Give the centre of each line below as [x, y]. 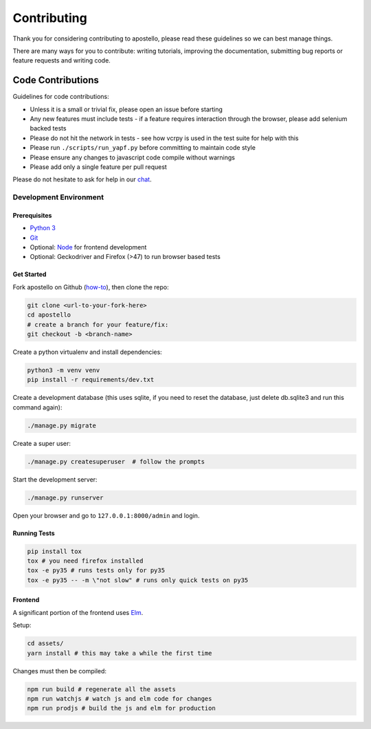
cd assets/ [45, 643]
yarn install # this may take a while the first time [120, 653]
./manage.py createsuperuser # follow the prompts [116, 461]
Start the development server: [55, 479]
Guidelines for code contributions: [61, 97]
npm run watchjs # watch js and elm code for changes [120, 698]
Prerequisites [32, 215]
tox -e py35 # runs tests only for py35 [96, 571]
